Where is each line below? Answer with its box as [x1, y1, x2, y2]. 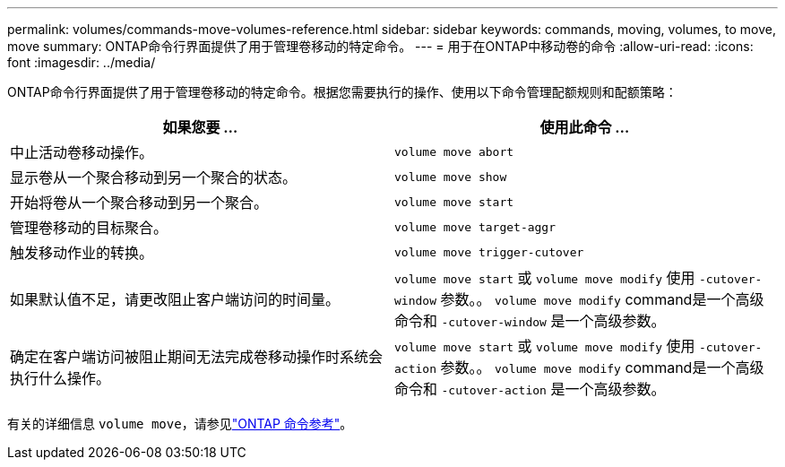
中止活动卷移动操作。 [10, 143, 154, 161]
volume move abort [394, 144, 514, 159]
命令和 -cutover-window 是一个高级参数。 [394, 312, 666, 330]
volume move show [394, 169, 507, 184]
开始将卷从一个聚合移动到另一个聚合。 [10, 194, 269, 212]
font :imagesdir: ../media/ [7, 55, 156, 70]
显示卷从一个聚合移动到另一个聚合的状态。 [10, 169, 298, 186]
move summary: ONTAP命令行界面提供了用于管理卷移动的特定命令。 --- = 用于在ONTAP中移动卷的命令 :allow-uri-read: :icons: [7, 39, 754, 54]
